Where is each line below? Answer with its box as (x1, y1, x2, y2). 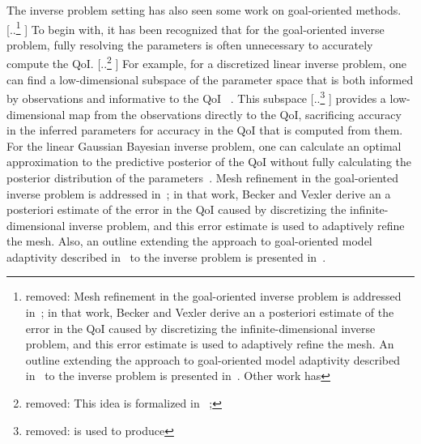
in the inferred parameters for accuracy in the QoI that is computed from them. (6, 122, 403, 139)
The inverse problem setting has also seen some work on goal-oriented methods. (6, 2, 402, 18)
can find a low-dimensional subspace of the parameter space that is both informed (6, 70, 414, 88)
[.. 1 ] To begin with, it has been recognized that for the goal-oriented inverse (6, 18, 385, 37)
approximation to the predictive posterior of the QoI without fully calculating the (6, 153, 412, 170)
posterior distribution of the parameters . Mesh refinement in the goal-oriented (6, 169, 398, 186)
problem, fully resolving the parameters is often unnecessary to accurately (6, 36, 373, 53)
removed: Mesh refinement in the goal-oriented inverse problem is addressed (25, 288, 402, 305)
